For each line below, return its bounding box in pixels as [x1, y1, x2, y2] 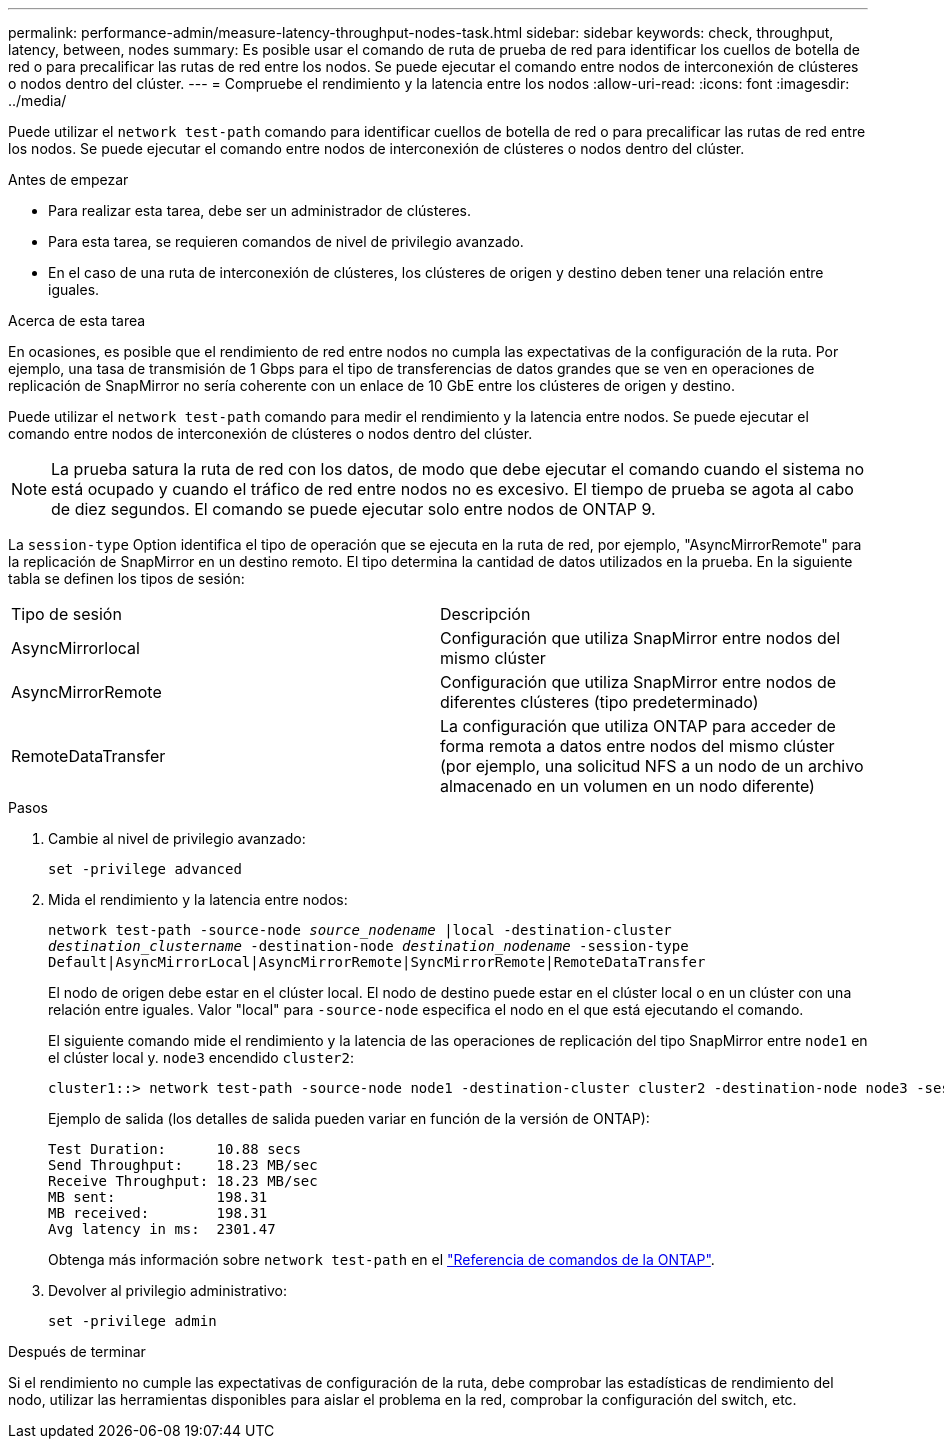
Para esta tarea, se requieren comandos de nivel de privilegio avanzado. [48, 233, 524, 250]
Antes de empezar [8, 171, 129, 188]
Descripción [440, 604, 531, 624]
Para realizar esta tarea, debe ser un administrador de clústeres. [48, 202, 471, 219]
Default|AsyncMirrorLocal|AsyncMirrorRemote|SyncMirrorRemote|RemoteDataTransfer [48, 954, 706, 970]
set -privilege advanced [48, 861, 242, 877]
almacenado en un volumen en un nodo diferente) [440, 776, 815, 796]
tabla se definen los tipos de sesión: [8, 570, 245, 587]
